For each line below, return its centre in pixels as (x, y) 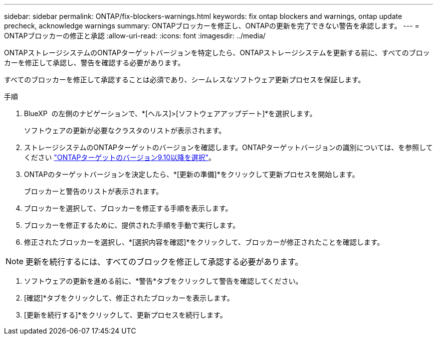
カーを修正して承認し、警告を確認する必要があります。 (95, 63)
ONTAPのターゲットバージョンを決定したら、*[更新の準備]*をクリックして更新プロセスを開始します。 (192, 174)
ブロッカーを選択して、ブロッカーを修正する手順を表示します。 (128, 208)
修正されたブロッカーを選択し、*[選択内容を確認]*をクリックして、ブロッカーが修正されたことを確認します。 (204, 242)
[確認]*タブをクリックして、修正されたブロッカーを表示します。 (129, 298)
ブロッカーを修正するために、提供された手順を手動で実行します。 (132, 225)
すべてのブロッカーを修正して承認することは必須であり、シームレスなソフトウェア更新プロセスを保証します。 (185, 80)
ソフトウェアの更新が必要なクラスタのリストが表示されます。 (125, 130)
